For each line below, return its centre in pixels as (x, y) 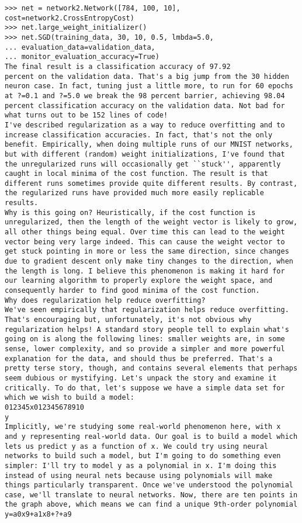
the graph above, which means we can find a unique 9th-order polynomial (151, 505)
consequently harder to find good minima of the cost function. (132, 291)
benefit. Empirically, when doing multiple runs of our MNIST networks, (149, 145)
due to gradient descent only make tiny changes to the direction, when (149, 261)
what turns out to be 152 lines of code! (86, 115)
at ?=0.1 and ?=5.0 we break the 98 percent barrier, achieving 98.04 (145, 96)
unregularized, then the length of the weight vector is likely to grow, (151, 222)
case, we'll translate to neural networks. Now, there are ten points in (151, 495)
